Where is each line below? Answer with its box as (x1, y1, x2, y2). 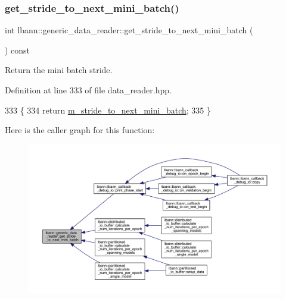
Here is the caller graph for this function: (5, 124, 155, 136)
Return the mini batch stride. (5, 64, 113, 76)
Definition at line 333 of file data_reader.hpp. (5, 84, 172, 96)
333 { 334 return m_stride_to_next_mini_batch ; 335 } (5, 103, 211, 116)
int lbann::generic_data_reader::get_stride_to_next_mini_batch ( (5, 24, 253, 36)
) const (5, 43, 30, 56)
